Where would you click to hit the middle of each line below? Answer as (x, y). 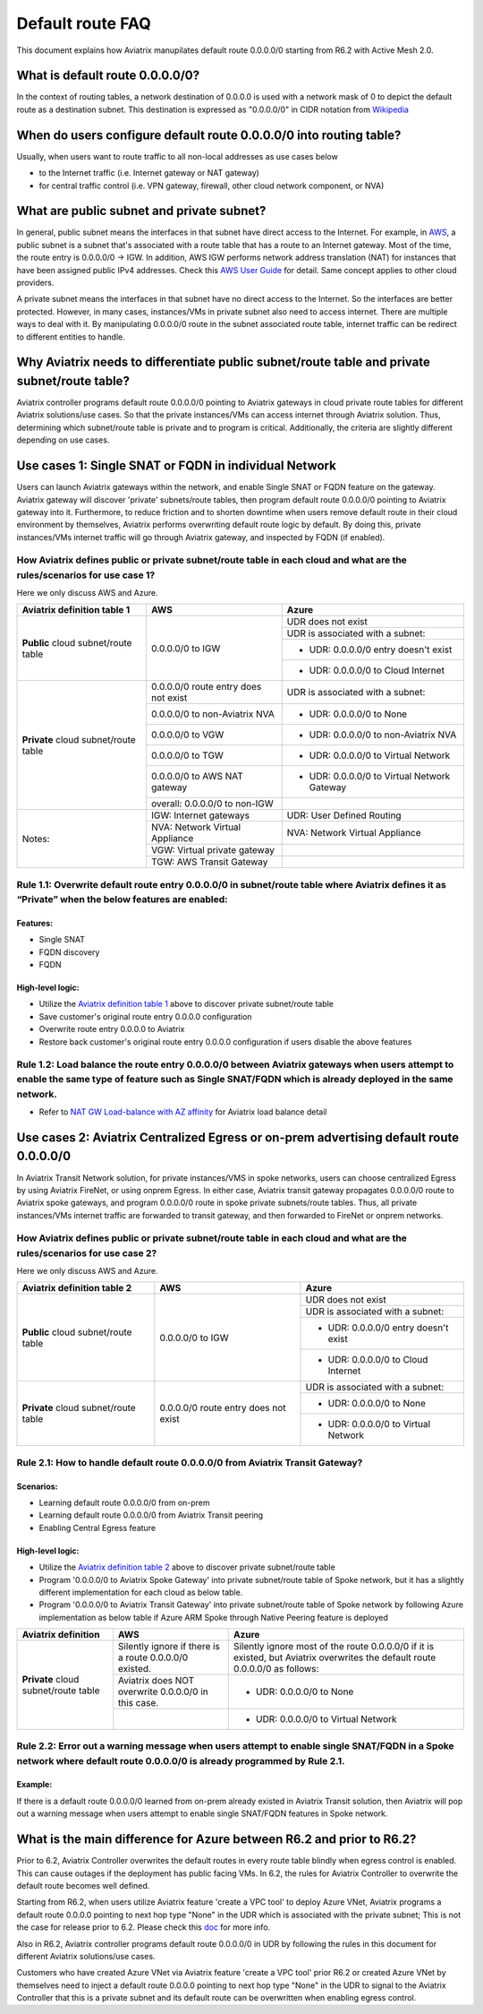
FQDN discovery (69, 952)
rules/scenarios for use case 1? (86, 575)
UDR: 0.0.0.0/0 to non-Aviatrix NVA (383, 735)
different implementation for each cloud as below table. (141, 1592)
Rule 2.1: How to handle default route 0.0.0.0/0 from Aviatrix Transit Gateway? (190, 1462)
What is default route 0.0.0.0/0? (108, 76)
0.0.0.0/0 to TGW (187, 755)
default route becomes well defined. (83, 1885)
